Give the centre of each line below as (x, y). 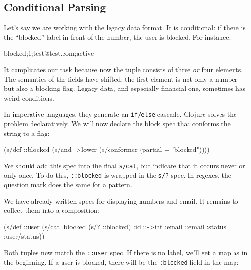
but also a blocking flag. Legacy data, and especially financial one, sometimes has (125, 88)
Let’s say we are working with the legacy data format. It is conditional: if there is (125, 27)
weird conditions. (29, 97)
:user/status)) (24, 236)
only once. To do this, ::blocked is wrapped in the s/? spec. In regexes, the (118, 175)
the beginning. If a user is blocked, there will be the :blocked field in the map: (121, 262)
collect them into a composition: (52, 210)
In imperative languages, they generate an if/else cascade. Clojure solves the (120, 114)
